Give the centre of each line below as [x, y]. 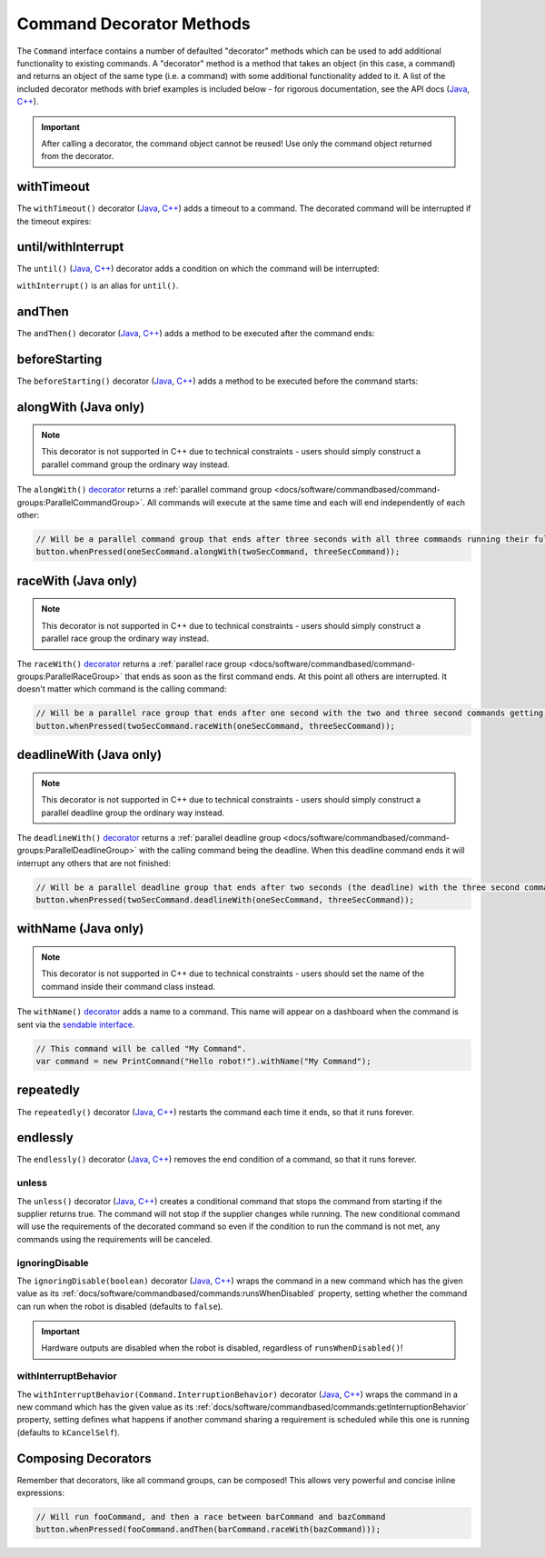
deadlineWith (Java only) [89, 755]
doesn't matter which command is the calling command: [122, 689]
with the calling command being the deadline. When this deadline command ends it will [302, 851]
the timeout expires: [54, 221]
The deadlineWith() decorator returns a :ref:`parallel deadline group [149, 837]
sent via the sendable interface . [76, 1024]
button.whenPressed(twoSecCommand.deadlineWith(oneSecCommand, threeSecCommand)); [225, 900]
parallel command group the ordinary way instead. [136, 464]
